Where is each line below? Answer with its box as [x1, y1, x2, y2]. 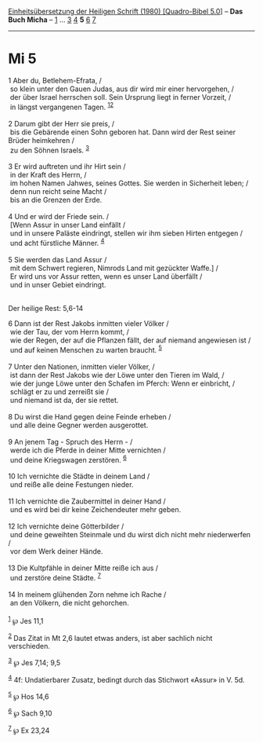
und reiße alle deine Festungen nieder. [9, 480, 134, 489]
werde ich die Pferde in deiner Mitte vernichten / [9, 445, 166, 455]
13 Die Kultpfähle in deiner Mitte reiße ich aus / [8, 563, 159, 573]
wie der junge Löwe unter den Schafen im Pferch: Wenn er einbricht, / [9, 379, 236, 388]
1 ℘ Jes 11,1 [8, 614, 44, 625]
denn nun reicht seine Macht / [9, 187, 107, 196]
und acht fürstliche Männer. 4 [9, 237, 105, 247]
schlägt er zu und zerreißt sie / [9, 386, 110, 396]
